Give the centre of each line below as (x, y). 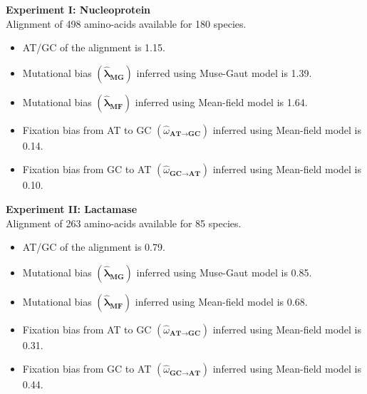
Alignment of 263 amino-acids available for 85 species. (124, 223)
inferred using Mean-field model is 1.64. (221, 102)
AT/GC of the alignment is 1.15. (94, 47)
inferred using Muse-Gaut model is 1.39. (224, 72)
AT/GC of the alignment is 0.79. (94, 247)
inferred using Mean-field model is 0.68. (221, 301)
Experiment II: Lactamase (72, 208)
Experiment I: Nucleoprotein (78, 9)
